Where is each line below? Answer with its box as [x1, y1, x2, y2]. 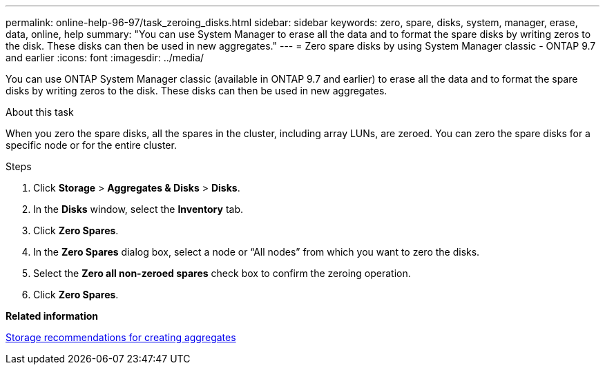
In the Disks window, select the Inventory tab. [33, 203, 243, 215]
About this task [6, 106, 74, 118]
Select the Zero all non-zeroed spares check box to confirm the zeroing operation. [33, 267, 411, 279]
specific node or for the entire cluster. [6, 139, 177, 151]
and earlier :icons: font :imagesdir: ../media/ [6, 52, 204, 63]
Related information [6, 310, 99, 322]
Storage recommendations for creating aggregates [6, 331, 236, 343]
